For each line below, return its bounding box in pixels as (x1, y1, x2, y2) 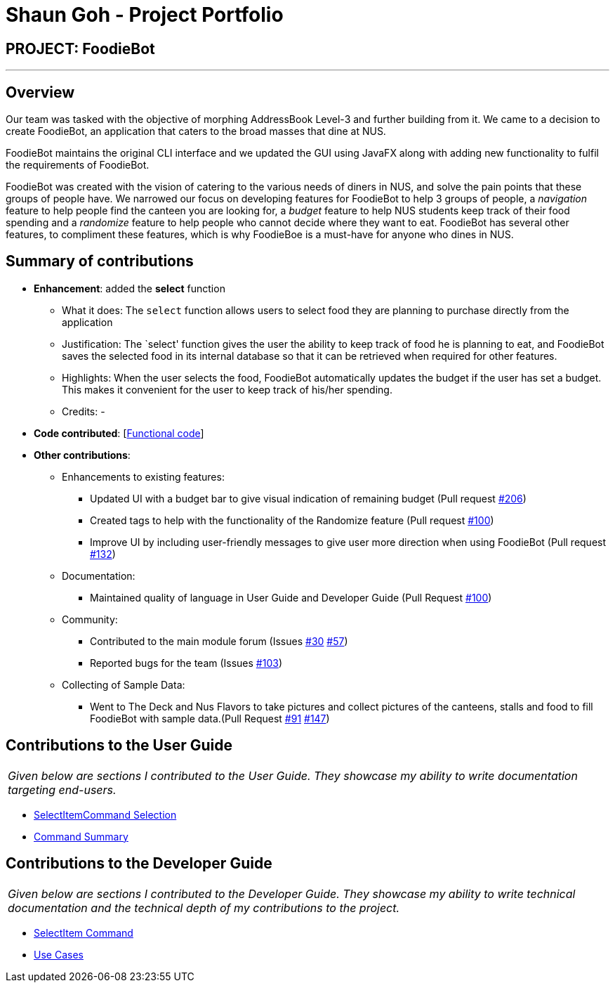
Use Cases (34, 948, 84, 961)
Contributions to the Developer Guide (6, 854, 272, 873)
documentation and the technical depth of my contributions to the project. (8, 900, 400, 915)
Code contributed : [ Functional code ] (34, 427, 204, 439)
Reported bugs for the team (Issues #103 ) (90, 656, 283, 669)
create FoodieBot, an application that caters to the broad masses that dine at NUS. (6, 125, 386, 138)
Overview (6, 83, 75, 101)
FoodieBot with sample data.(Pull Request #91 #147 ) (90, 712, 330, 724)
